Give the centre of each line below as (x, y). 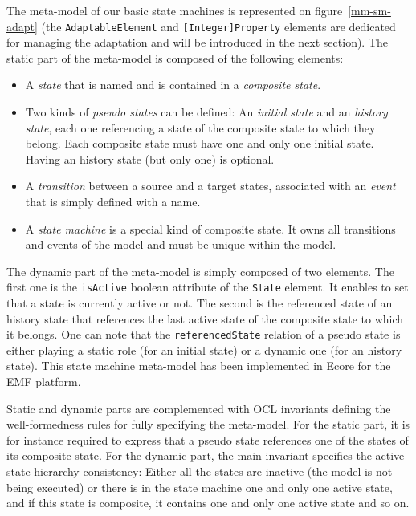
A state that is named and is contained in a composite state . (173, 85)
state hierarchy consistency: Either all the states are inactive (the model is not (200, 471)
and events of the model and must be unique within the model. (181, 244)
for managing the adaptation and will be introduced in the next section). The (198, 42)
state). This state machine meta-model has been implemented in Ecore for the (199, 366)
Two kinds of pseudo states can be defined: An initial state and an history (206, 112)
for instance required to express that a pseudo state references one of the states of (208, 439)
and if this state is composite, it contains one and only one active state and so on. (208, 503)
